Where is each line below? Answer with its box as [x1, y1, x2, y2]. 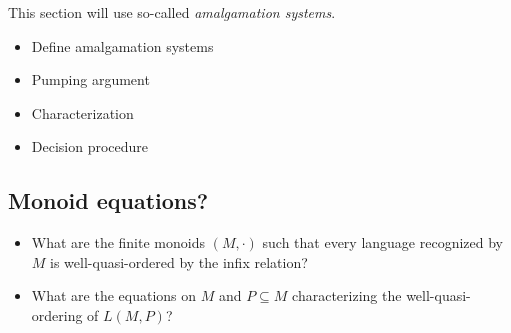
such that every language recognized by [262, 232, 503, 253]
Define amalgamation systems [31, 35, 214, 56]
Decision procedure [31, 136, 149, 157]
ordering [31, 304, 83, 325]
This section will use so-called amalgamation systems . [8, 2, 336, 22]
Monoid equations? [8, 185, 209, 216]
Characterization [31, 102, 134, 123]
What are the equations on [31, 285, 197, 306]
